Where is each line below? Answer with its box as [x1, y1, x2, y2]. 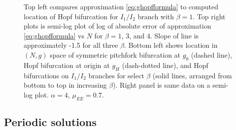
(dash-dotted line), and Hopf [122, 60, 208, 70]
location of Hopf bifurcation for [24, 11, 118, 21]
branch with [137, 11, 174, 21]
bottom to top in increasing [24, 80, 107, 90]
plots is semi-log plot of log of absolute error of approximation [24, 21, 211, 31]
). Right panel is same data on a [113, 80, 210, 90]
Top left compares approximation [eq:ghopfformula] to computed [24, 1, 218, 11]
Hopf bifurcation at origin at [24, 60, 110, 70]
